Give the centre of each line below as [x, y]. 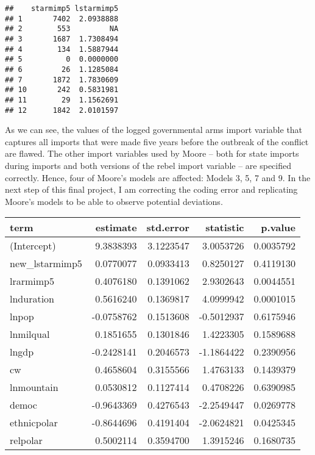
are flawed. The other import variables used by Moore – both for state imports [152, 153]
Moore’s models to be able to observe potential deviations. [114, 201]
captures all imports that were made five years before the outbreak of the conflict [157, 141]
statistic [225, 227]
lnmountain [34, 387]
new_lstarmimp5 [46, 263]
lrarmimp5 [32, 281]
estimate [116, 227]
